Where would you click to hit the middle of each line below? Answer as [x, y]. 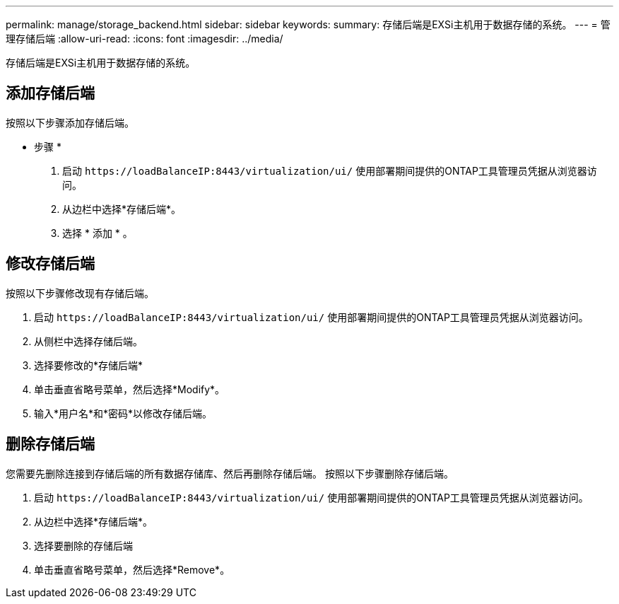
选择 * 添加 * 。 [98, 233]
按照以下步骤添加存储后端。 [70, 122]
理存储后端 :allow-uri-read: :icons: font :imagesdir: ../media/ [145, 39]
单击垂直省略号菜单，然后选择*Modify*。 [130, 389]
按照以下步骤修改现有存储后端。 [80, 293]
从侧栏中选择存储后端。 [88, 341]
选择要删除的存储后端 [83, 545]
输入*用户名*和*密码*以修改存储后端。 [123, 413]
